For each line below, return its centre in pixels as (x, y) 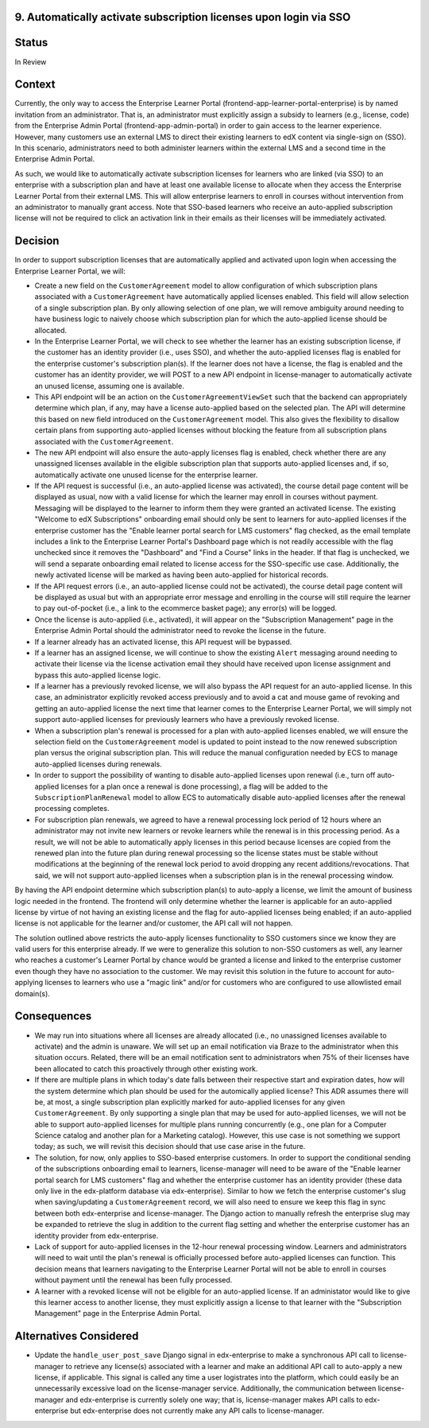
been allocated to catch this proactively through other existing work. (146, 1069)
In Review (31, 62)
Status (31, 43)
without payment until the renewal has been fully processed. (133, 1280)
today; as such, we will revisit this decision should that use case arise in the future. (170, 1147)
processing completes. (72, 809)
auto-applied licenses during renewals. (98, 764)
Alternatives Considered (77, 1336)
